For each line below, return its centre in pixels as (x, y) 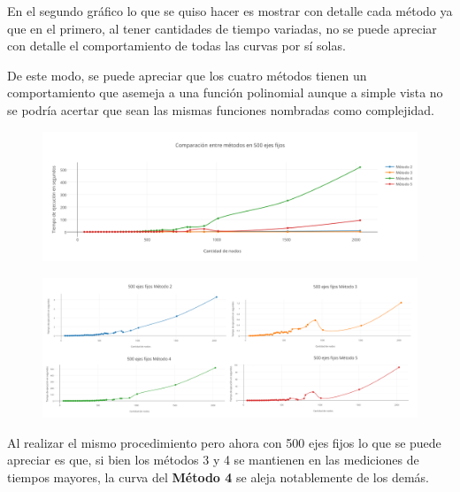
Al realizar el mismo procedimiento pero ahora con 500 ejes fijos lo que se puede (224, 442)
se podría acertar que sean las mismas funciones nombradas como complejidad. (221, 109)
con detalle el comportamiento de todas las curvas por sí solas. (176, 46)
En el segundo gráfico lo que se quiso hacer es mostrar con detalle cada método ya (230, 11)
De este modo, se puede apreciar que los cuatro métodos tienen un (187, 75)
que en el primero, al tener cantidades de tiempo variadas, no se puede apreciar (222, 28)
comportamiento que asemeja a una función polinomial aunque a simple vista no (225, 92)
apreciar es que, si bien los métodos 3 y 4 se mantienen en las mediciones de (213, 460)
